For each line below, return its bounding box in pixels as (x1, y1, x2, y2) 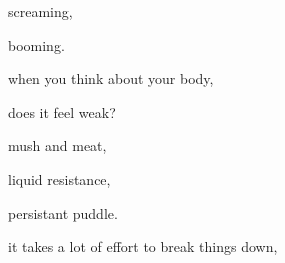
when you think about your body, (8, 68, 214, 89)
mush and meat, (8, 135, 107, 156)
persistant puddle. (8, 202, 118, 223)
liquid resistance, (8, 168, 111, 189)
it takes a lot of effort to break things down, (8, 236, 278, 257)
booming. (8, 34, 65, 55)
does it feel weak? (8, 101, 116, 122)
